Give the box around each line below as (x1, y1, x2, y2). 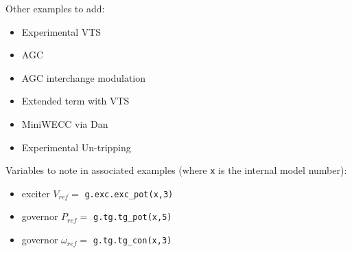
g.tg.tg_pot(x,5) (93, 212, 172, 223)
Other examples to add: (5, 1, 105, 15)
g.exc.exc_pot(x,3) (84, 189, 174, 199)
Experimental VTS (21, 24, 102, 38)
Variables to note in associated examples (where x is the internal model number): (5, 163, 347, 177)
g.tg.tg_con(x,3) (93, 236, 172, 246)
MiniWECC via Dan (21, 116, 108, 131)
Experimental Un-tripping (21, 140, 131, 154)
